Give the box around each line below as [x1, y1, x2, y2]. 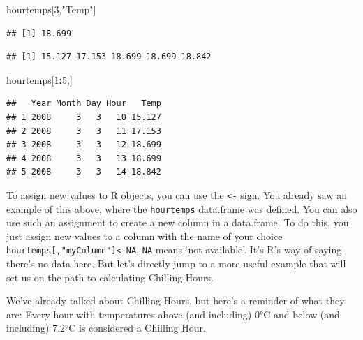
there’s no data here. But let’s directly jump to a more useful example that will [6, 256, 346, 271]
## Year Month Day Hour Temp [6, 98, 161, 109]
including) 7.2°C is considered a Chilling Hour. [6, 320, 206, 335]
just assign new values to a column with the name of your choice [6, 228, 283, 243]
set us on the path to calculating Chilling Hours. [6, 269, 214, 284]
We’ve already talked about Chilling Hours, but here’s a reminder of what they [6, 293, 345, 308]
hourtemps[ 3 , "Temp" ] [6, 2, 96, 16]
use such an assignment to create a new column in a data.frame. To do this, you [6, 215, 349, 230]
